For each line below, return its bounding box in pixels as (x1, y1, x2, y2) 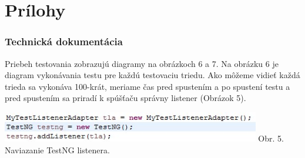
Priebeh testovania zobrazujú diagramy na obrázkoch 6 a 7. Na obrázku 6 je (5, 57, 279, 69)
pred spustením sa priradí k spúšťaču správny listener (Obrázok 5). (5, 92, 246, 104)
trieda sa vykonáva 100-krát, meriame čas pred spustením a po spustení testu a (5, 80, 290, 92)
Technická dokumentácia (5, 34, 123, 49)
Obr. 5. (258, 132, 284, 144)
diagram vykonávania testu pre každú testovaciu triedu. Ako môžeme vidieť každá (5, 69, 300, 81)
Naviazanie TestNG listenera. (5, 143, 110, 156)
